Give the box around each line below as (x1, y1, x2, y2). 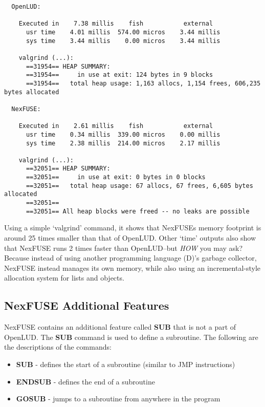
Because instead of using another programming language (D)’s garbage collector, (4, 252, 257, 263)
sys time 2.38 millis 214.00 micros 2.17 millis (26, 139, 220, 147)
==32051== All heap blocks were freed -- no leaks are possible (26, 207, 250, 215)
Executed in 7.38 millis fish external (18, 20, 213, 28)
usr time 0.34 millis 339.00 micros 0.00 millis (26, 131, 220, 138)
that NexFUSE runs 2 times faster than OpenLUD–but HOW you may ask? (4, 242, 243, 253)
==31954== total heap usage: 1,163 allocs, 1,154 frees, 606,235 (26, 79, 261, 87)
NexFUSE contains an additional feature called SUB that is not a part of (4, 322, 236, 332)
